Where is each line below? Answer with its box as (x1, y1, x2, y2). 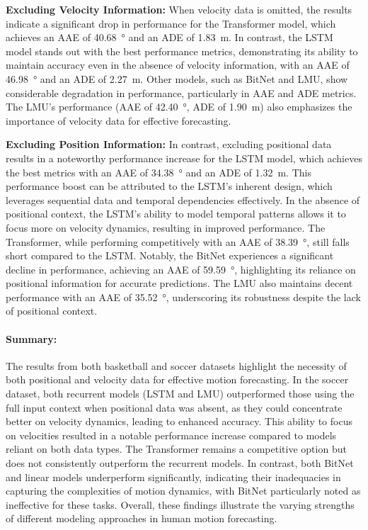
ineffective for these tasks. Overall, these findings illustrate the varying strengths (6, 497, 355, 512)
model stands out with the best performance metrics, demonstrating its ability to (6, 43, 358, 58)
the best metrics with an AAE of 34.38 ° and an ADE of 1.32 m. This (6, 164, 311, 179)
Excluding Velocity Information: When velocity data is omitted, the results (6, 2, 352, 16)
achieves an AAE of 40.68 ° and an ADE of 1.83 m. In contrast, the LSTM (6, 30, 333, 45)
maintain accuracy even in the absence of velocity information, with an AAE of (6, 57, 350, 72)
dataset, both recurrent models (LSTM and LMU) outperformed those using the (6, 386, 355, 401)
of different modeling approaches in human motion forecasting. (6, 511, 277, 526)
